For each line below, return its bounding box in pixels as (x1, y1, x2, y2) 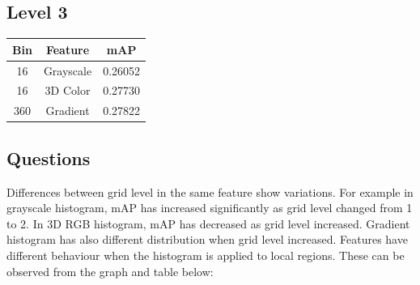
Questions (6, 145, 91, 170)
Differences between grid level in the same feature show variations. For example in (6, 183, 414, 200)
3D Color (45, 82, 91, 99)
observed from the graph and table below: (6, 262, 214, 279)
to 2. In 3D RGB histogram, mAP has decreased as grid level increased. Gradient (6, 215, 410, 232)
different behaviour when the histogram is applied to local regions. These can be (6, 246, 405, 263)
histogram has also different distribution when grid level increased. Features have (6, 231, 408, 248)
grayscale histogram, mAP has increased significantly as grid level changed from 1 (6, 199, 413, 216)
